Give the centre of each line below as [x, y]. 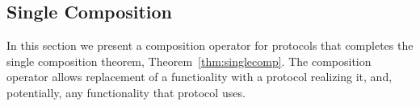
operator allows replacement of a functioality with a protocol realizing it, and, [199, 77]
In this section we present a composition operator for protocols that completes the [210, 45]
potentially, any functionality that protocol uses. [126, 92]
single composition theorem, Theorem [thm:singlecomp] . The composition [189, 61]
